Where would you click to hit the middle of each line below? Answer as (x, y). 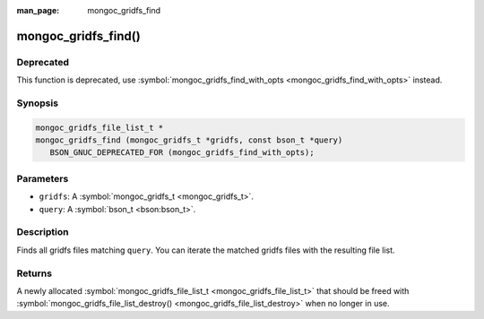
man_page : (38, 10)
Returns (35, 273)
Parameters (43, 178)
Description (43, 232)
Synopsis (37, 103)
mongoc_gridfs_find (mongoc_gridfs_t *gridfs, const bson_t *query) (189, 140)
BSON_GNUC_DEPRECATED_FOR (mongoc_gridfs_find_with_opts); (182, 153)
